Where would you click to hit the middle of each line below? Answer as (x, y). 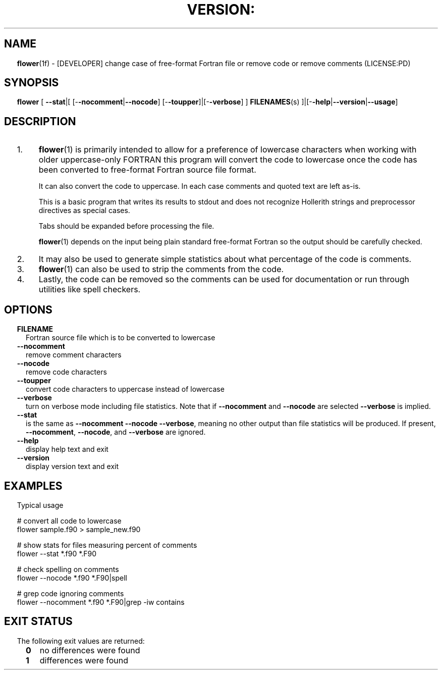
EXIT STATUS (38, 621)
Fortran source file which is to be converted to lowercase (121, 338)
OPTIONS (28, 309)
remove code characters (66, 372)
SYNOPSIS (32, 83)
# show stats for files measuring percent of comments (107, 545)
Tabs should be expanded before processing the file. (126, 226)
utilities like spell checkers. (90, 290)
